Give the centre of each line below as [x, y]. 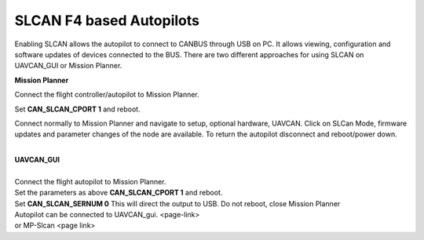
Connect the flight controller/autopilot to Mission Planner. [107, 95]
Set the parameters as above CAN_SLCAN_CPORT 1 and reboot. [119, 193]
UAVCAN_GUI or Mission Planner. [68, 66]
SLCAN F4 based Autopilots [107, 20]
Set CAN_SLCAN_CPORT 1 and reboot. [77, 109]
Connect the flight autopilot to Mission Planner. [90, 181]
